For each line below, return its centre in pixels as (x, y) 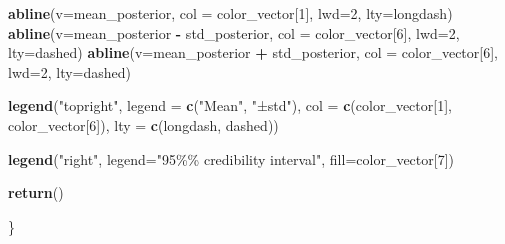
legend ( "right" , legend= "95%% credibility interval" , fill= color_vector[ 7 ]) (231, 158)
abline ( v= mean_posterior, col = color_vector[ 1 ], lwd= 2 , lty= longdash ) (230, 13)
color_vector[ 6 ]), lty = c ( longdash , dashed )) (143, 124)
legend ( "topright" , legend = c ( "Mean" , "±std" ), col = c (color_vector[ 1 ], (230, 105)
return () (36, 192)
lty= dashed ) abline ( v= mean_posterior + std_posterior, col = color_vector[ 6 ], (253, 52)
